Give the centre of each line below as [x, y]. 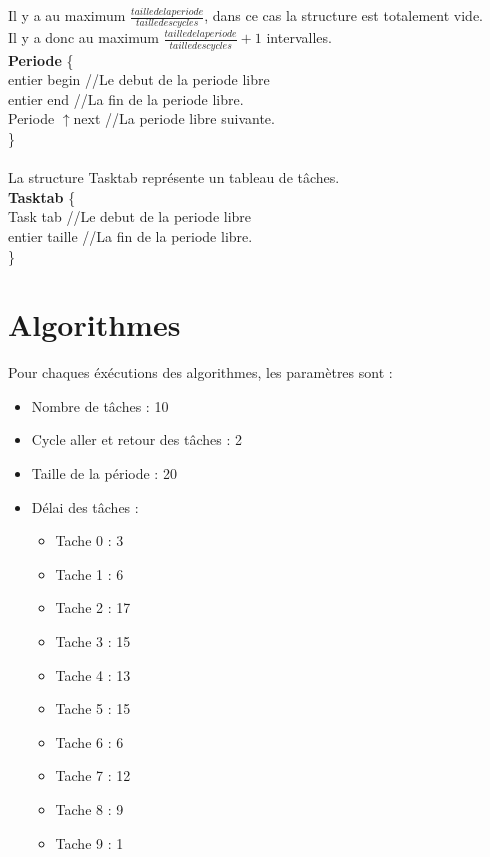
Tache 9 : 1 [89, 842]
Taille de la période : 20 [104, 473]
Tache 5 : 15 [93, 708]
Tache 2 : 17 [93, 607]
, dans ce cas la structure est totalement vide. [343, 15]
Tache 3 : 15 [93, 641]
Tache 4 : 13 [93, 674]
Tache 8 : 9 [89, 809]
